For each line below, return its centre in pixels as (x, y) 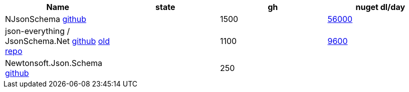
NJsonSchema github (46, 19)
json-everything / (38, 31)
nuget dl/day (380, 7)
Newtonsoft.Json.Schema (54, 63)
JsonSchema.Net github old (57, 41)
